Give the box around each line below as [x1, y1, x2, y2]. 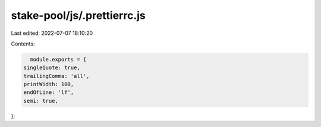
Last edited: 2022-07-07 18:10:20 [11, 30, 93, 37]
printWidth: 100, [23, 81, 74, 88]
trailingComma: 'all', [23, 73, 90, 79]
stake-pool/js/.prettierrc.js [11, 9, 146, 22]
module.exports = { [30, 56, 87, 63]
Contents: [11, 40, 35, 47]
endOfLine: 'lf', [23, 89, 74, 96]
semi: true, [23, 97, 59, 104]
